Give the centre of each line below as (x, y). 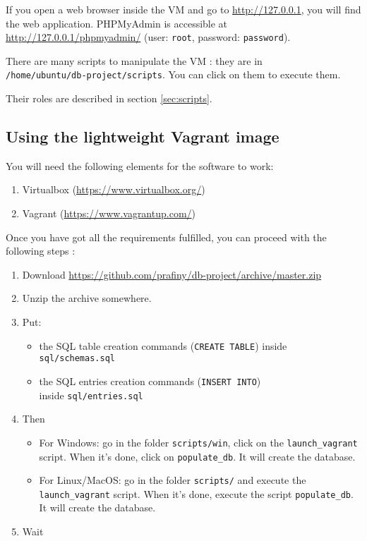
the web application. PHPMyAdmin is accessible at (117, 23)
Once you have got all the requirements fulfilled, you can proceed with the (166, 237)
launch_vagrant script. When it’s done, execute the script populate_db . (196, 493)
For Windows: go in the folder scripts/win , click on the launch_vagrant (198, 442)
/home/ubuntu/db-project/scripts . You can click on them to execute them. (173, 74)
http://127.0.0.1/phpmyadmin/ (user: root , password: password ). (148, 37)
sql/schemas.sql (77, 359)
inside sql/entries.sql (91, 395)
